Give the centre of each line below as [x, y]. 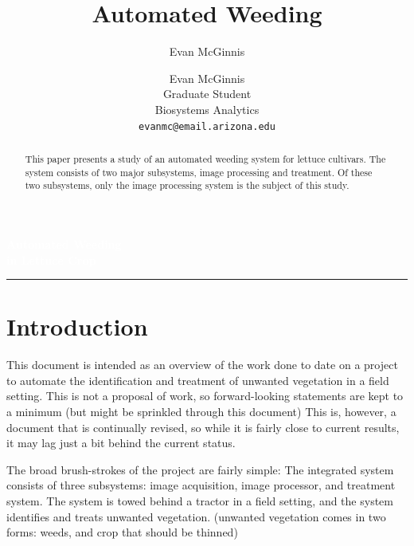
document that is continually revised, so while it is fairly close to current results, [203, 427]
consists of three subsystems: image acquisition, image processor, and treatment [201, 485]
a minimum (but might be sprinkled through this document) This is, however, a [201, 412]
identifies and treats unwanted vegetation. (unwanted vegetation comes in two [196, 516]
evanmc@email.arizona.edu [207, 126]
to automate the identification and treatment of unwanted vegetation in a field [198, 380]
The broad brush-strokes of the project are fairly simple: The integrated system [200, 469]
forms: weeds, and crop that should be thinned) [122, 532]
